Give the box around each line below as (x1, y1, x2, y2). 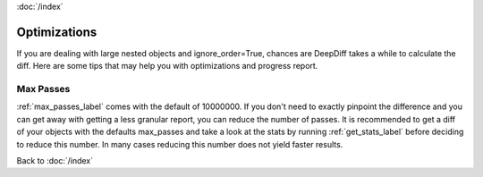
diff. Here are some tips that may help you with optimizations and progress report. (16, 61, 318, 72)
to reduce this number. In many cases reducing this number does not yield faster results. (16, 139, 343, 149)
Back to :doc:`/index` (16, 156, 94, 165)
